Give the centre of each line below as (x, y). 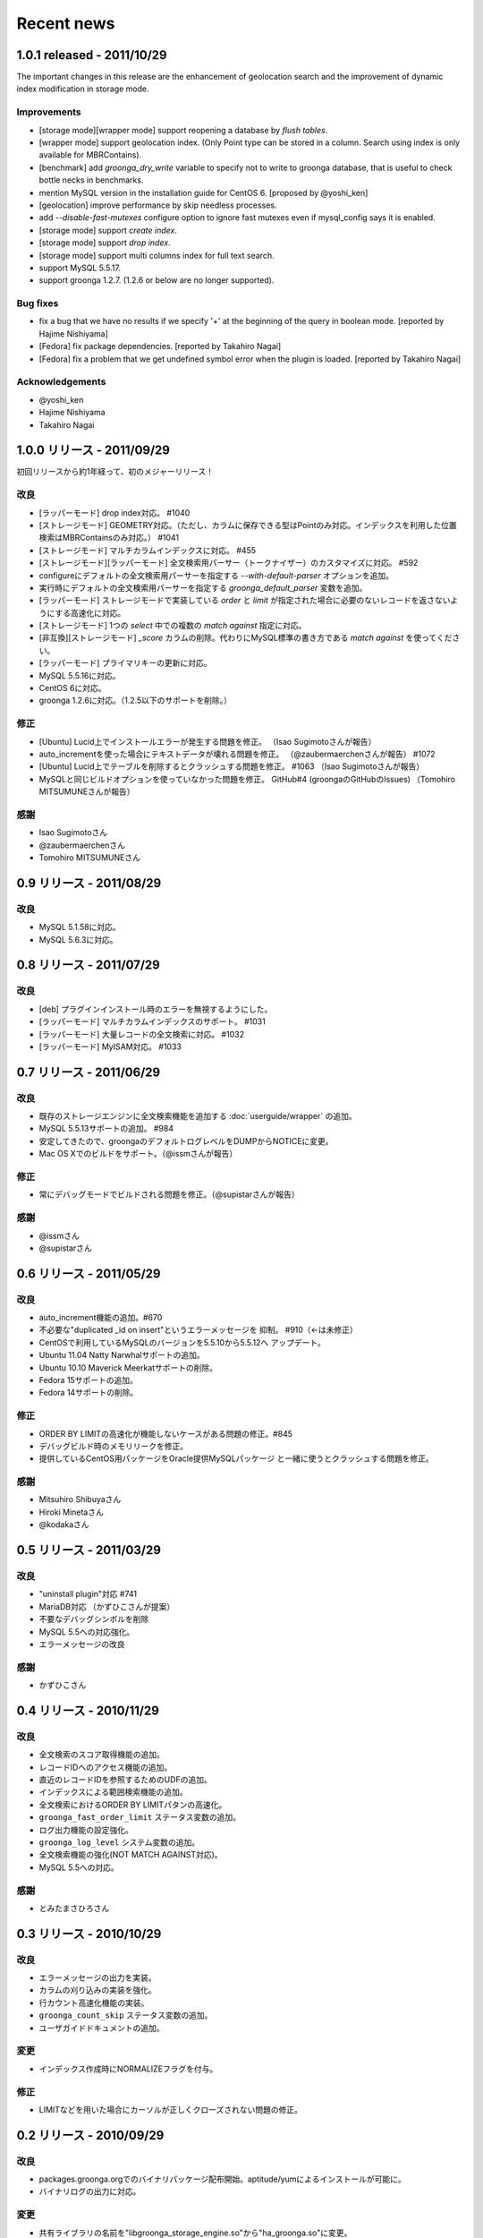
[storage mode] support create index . (108, 230)
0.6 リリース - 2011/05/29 (89, 1273)
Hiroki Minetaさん (72, 1512)
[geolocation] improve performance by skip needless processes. (158, 205)
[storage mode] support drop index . (105, 243)
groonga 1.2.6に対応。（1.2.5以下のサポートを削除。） (136, 700)
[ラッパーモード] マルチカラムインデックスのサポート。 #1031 (152, 1021)
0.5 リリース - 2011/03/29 (89, 1550)
